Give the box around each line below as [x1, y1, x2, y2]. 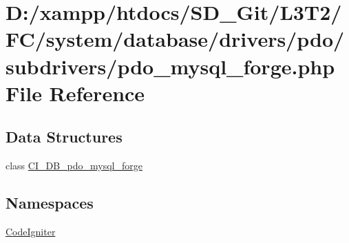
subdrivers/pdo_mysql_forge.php [6, 52, 335, 80]
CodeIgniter [6, 224, 56, 238]
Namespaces [6, 192, 94, 213]
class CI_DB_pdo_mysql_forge [6, 158, 142, 173]
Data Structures [6, 126, 123, 147]
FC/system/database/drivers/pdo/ [6, 25, 345, 53]
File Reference [6, 78, 145, 107]
